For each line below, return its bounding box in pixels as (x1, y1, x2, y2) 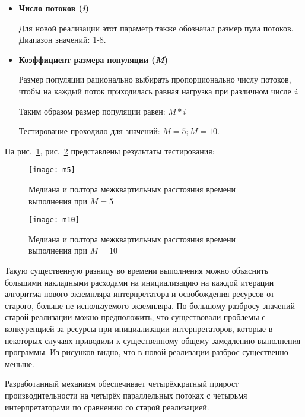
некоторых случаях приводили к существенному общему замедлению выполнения (5, 334, 301, 346)
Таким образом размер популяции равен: (18, 105, 166, 117)
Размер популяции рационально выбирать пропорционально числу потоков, (18, 73, 291, 86)
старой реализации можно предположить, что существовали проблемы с (5, 311, 266, 323)
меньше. (5, 357, 34, 369)
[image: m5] (28, 166, 75, 175)
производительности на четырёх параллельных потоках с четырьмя (5, 388, 247, 401)
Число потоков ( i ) (18, 2, 90, 14)
